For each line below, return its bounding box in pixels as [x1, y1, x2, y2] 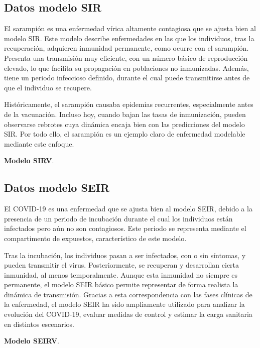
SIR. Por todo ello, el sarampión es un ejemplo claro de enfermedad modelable [4, 129, 245, 139]
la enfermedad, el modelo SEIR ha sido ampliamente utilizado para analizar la [4, 299, 245, 309]
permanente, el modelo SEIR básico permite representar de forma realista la [4, 279, 238, 290]
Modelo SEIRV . [4, 335, 59, 346]
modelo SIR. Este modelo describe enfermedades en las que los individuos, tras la [4, 33, 254, 43]
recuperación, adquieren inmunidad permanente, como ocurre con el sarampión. [4, 43, 249, 53]
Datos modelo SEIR [4, 180, 110, 195]
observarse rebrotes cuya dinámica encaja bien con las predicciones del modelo [4, 119, 245, 129]
